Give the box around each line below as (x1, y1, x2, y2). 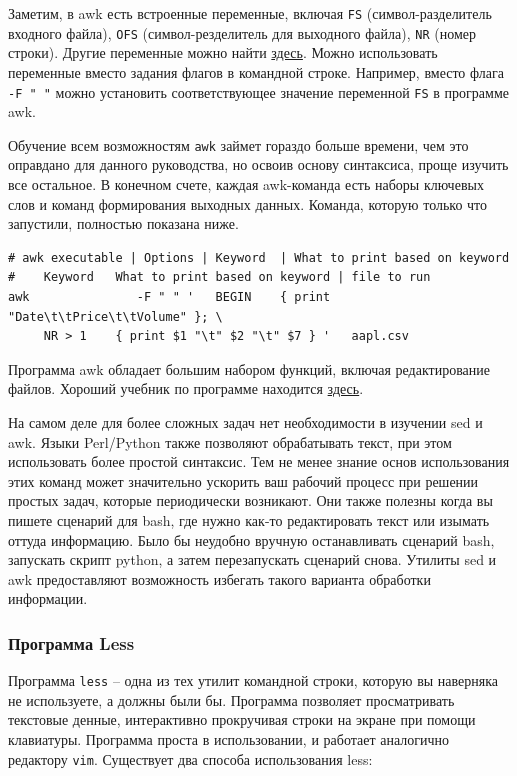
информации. (8, 588, 88, 609)
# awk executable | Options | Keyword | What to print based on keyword (8, 250, 510, 265)
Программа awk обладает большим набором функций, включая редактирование (8, 358, 490, 379)
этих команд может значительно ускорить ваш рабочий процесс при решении (8, 470, 479, 491)
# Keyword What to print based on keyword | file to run (8, 270, 431, 285)
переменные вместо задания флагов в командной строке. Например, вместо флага (8, 61, 504, 82)
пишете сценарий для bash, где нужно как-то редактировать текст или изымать (8, 509, 490, 530)
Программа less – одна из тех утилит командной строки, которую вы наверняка (8, 670, 499, 691)
